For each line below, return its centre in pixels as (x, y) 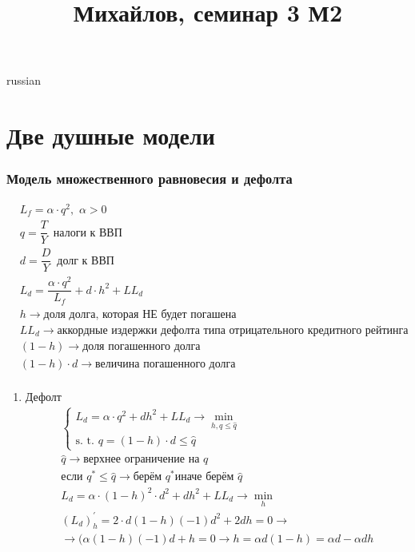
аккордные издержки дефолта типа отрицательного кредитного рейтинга (233, 330)
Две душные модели (111, 135)
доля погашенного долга (142, 347)
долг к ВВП (86, 261)
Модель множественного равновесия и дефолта (150, 179)
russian (24, 80)
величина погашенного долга (166, 364)
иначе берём (204, 477)
